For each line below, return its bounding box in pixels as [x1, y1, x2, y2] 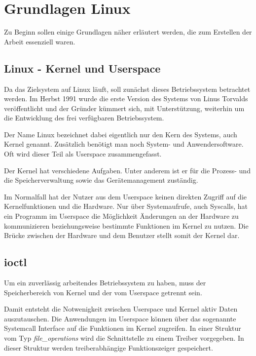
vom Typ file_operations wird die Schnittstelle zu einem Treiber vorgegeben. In [4, 333, 244, 343]
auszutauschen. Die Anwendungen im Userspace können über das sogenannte [4, 313, 236, 323]
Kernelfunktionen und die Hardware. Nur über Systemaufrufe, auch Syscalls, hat [4, 201, 248, 211]
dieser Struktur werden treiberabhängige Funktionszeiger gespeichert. [4, 342, 213, 353]
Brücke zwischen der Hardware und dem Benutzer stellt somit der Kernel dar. [4, 230, 240, 240]
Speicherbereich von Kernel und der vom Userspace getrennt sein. [4, 287, 202, 297]
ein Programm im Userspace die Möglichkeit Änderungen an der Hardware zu [4, 211, 239, 221]
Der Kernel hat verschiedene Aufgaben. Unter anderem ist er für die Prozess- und [4, 165, 251, 175]
